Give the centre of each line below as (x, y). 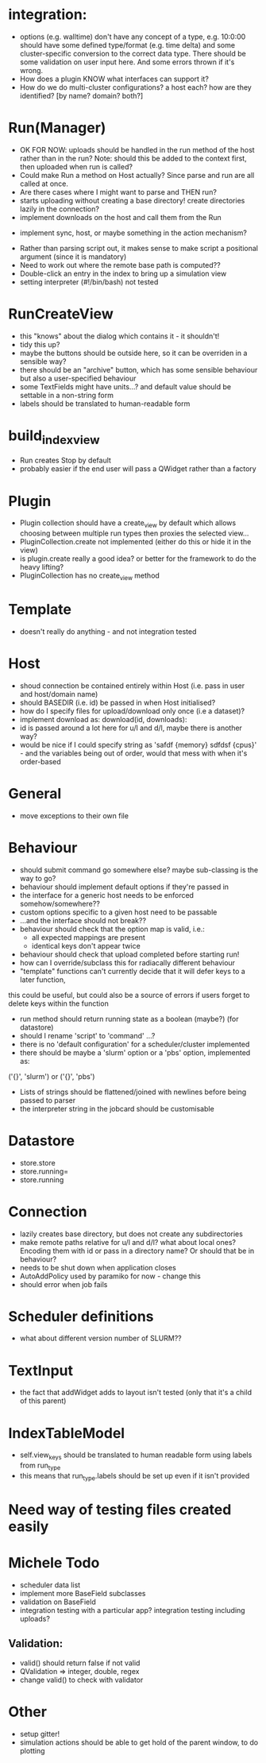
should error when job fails (64, 1284)
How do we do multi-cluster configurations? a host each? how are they (135, 87)
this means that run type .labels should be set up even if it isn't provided (135, 1477)
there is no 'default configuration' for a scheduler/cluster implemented (135, 1044)
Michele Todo (54, 1563)
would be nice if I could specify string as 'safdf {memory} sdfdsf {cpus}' (138, 744)
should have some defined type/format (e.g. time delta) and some (127, 44)
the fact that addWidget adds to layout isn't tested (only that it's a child (136, 1393)
